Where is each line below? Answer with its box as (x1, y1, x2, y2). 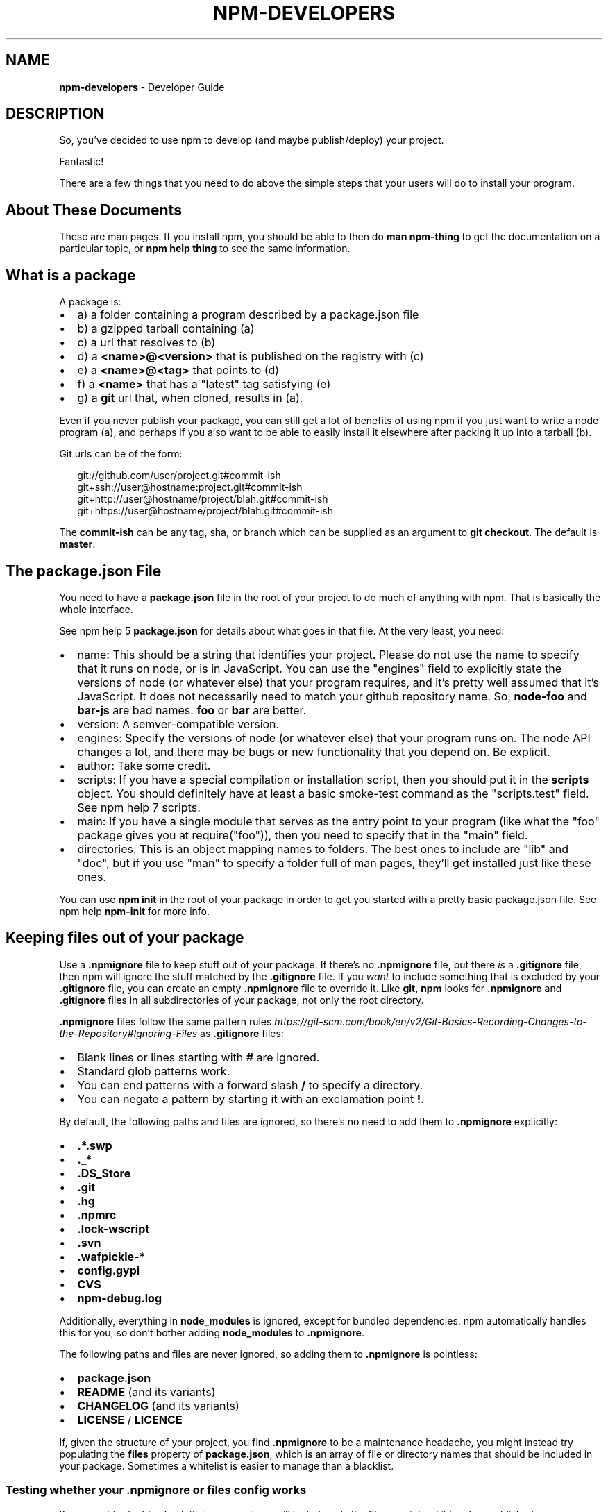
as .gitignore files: (200, 1027, 284, 1039)
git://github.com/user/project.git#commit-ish (77, 469, 281, 482)
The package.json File (6, 562, 162, 580)
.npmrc (77, 1207, 117, 1222)
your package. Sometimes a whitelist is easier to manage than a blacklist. (59, 1459, 394, 1472)
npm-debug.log (77, 1291, 162, 1305)
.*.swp (77, 1138, 112, 1152)
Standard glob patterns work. (77, 1064, 230, 1078)
